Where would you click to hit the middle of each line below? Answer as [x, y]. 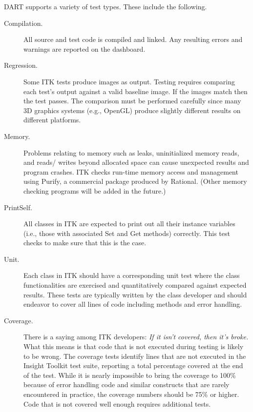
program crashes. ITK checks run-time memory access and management [131, 171]
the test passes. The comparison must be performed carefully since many [132, 101]
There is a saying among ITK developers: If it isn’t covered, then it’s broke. [136, 337]
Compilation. [23, 23]
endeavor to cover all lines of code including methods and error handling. [133, 304]
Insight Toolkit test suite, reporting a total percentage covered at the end [133, 365]
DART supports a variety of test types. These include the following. [105, 6]
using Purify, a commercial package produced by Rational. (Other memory [135, 181]
